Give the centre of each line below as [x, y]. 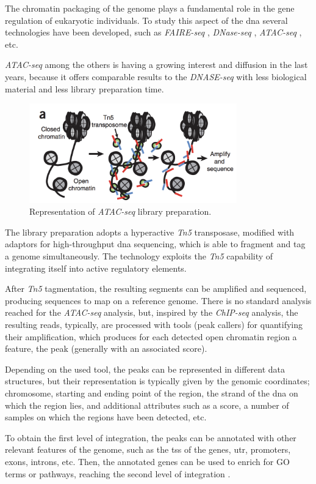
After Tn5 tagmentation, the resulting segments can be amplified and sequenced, [156, 289]
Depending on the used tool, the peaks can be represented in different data [145, 369]
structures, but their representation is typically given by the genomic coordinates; [157, 381]
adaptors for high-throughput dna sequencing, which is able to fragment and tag [155, 244]
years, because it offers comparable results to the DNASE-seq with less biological [156, 76]
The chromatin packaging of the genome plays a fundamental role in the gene [150, 8]
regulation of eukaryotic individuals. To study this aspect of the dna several [146, 20]
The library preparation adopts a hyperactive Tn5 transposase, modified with [150, 232]
